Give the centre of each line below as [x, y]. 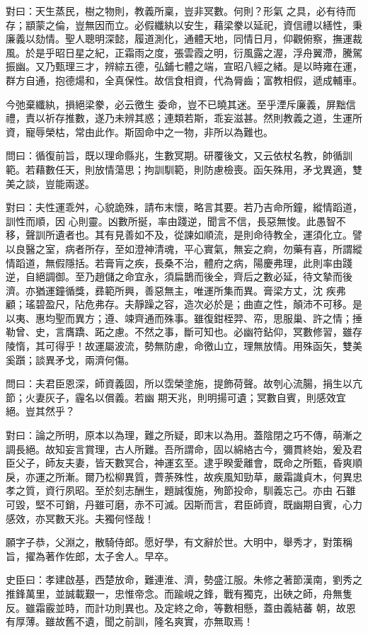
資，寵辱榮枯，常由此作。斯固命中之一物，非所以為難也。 [139, 131]
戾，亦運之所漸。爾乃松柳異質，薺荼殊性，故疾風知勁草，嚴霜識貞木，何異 [179, 476]
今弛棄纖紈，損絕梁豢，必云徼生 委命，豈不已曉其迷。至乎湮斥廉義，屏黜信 [181, 104]
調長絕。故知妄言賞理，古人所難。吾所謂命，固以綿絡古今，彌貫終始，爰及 [179, 449]
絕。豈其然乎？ [40, 411]
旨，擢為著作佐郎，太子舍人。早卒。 [90, 555]
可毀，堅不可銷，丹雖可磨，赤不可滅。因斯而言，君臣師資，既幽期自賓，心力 [184, 504]
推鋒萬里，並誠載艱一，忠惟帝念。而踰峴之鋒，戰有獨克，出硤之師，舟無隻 [179, 593]
